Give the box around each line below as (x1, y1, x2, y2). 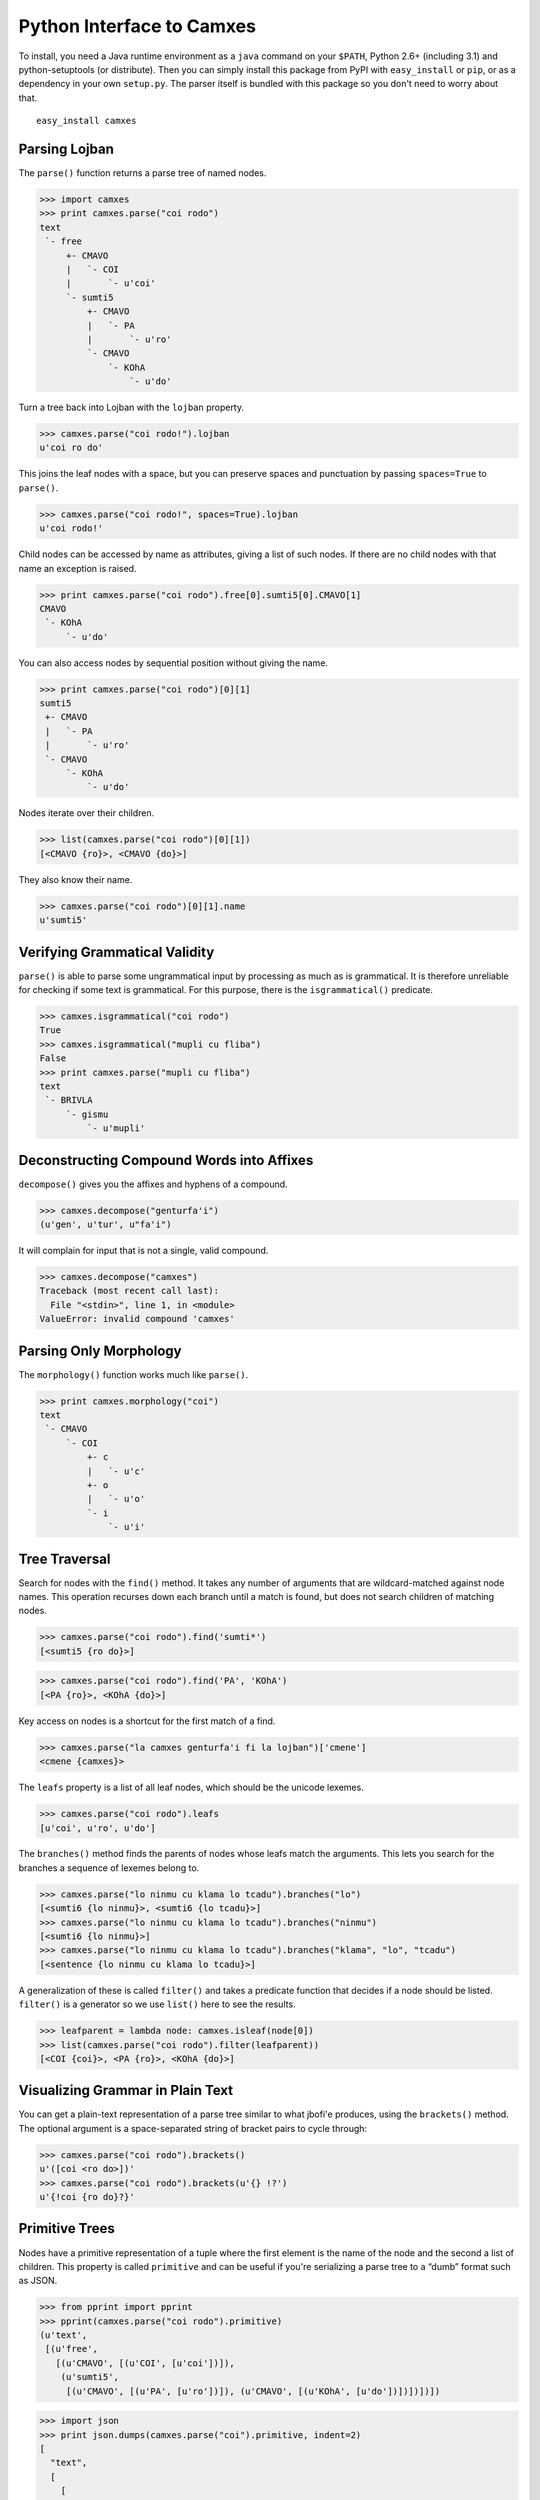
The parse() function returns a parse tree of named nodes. (18, 167, 267, 179)
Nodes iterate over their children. (18, 807, 155, 819)
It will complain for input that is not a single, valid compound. (18, 1245, 269, 1256)
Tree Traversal (18, 1550, 111, 1567)
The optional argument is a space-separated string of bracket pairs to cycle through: (18, 2122, 368, 2134)
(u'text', (39, 2330, 88, 2341)
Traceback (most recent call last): (39, 1285, 220, 1297)
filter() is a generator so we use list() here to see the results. (18, 1998, 296, 2010)
